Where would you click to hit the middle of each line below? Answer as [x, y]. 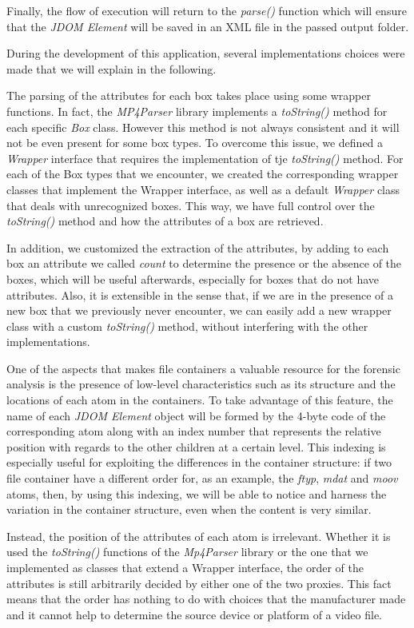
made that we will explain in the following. [111, 68]
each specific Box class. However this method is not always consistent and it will [203, 127]
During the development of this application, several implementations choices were [206, 53]
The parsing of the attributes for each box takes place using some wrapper [189, 95]
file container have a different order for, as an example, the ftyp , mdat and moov [202, 478]
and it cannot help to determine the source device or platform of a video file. [195, 614]
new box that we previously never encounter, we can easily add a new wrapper [199, 310]
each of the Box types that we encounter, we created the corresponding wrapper [203, 174]
